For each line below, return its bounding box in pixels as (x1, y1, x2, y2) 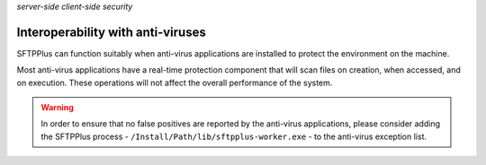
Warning (40, 102, 74, 113)
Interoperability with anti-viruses (16, 24, 206, 39)
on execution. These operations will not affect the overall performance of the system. (16, 77, 333, 88)
